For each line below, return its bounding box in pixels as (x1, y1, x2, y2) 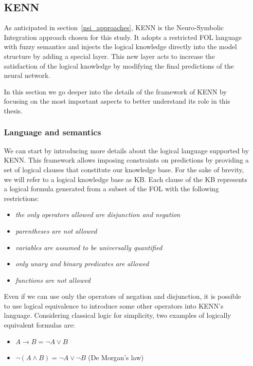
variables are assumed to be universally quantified (15, 242, 163, 252)
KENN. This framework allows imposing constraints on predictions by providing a (4, 155, 249, 165)
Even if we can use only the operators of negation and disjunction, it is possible (4, 291, 241, 301)
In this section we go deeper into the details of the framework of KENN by (4, 86, 227, 96)
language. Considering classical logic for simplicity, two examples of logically (4, 310, 231, 320)
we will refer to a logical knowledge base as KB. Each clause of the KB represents (4, 174, 247, 184)
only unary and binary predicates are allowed (15, 258, 149, 269)
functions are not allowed (15, 274, 90, 285)
